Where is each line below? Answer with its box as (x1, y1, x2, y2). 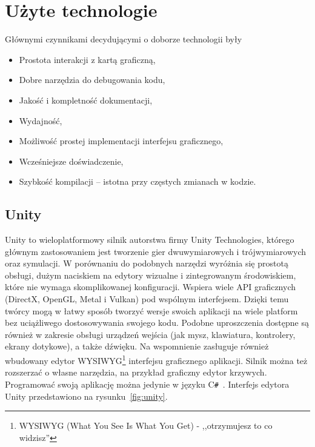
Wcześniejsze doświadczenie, (19, 154, 124, 167)
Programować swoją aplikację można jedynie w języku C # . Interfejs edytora (5, 377, 290, 390)
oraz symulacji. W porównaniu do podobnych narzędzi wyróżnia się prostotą (5, 257, 288, 270)
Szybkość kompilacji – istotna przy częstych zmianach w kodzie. (19, 175, 256, 188)
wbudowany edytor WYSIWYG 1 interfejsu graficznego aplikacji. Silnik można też (5, 353, 308, 366)
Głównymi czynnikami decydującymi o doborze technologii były (5, 33, 242, 45)
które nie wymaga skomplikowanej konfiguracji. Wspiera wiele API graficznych (5, 280, 296, 293)
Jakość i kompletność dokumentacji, (19, 93, 153, 106)
